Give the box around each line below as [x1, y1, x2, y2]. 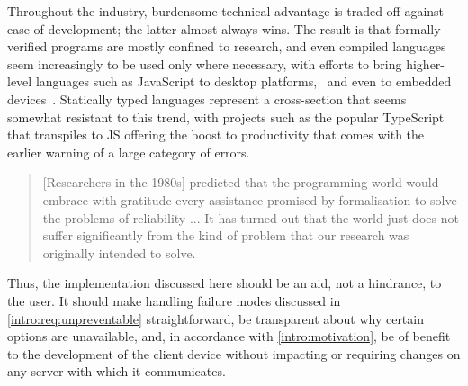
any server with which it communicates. [7, 362, 226, 381]
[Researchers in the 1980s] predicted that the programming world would [42, 173, 439, 192]
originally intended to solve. [42, 243, 196, 262]
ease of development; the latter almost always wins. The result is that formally [7, 19, 441, 38]
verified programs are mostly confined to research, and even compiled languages [7, 37, 446, 56]
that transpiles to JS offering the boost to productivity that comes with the [7, 125, 425, 144]
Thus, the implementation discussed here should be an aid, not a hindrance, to [7, 274, 442, 292]
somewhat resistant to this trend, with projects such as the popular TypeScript [7, 107, 445, 126]
